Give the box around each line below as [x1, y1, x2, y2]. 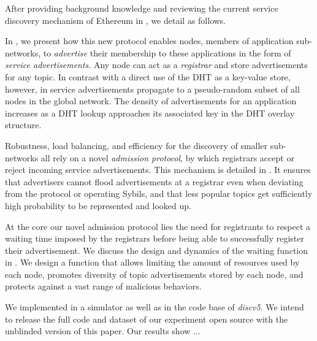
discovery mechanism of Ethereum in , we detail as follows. [5, 13, 226, 26]
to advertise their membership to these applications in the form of [43, 46, 291, 59]
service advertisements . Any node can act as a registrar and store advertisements [5, 58, 308, 71]
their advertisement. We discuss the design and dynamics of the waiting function [5, 243, 308, 256]
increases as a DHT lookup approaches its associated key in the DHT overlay [5, 106, 295, 119]
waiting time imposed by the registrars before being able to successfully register [5, 232, 305, 245]
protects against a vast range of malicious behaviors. [5, 280, 202, 293]
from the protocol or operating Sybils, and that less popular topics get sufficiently [5, 187, 313, 200]
